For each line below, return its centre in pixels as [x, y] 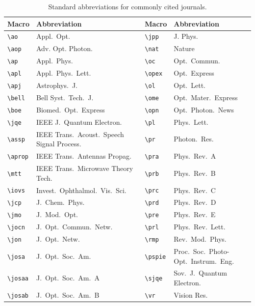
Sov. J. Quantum [200, 273]
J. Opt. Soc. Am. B [68, 294]
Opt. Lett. [190, 85]
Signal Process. [59, 144]
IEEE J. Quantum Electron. [79, 122]
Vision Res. [191, 294]
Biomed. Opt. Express [70, 109]
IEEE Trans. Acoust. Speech [80, 134]
